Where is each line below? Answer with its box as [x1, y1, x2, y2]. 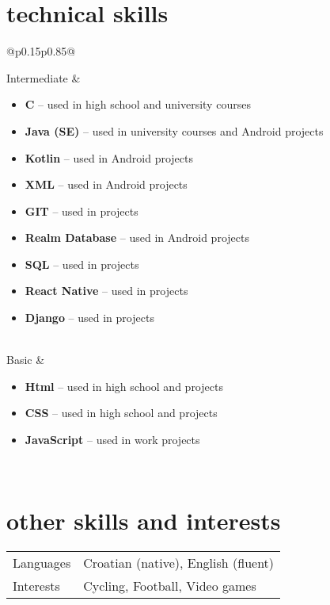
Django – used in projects [25, 309, 154, 326]
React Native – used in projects [25, 282, 188, 299]
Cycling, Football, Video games [83, 576, 256, 595]
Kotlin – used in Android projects [25, 149, 194, 166]
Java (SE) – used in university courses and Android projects [25, 122, 324, 139]
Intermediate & [6, 69, 81, 86]
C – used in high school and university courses [25, 96, 251, 113]
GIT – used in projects [25, 202, 138, 219]
